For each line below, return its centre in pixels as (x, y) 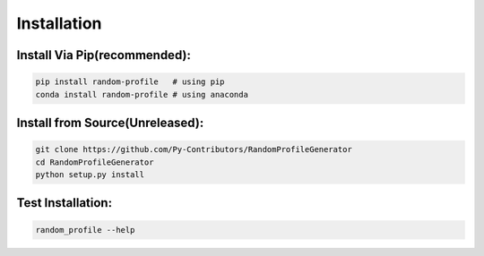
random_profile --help (85, 230)
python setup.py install (90, 174)
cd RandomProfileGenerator (95, 162)
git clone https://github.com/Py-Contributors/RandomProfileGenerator (194, 149)
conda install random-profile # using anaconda (142, 94)
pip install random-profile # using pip (130, 82)
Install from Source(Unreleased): (110, 122)
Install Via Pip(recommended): (104, 55)
